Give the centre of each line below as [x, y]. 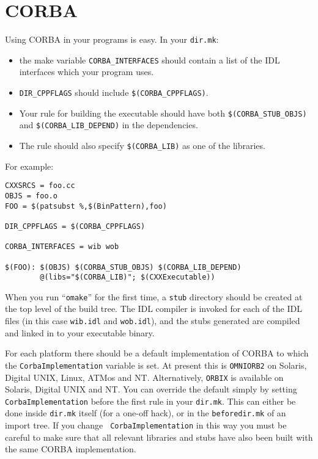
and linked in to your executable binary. [80, 332]
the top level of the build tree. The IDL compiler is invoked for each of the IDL [153, 309]
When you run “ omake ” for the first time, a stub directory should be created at [154, 296]
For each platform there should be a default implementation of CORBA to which [157, 353]
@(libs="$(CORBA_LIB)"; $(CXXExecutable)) [128, 277]
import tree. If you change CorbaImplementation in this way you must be [146, 425]
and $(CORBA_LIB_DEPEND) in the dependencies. [109, 125]
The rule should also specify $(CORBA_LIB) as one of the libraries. [142, 145]
